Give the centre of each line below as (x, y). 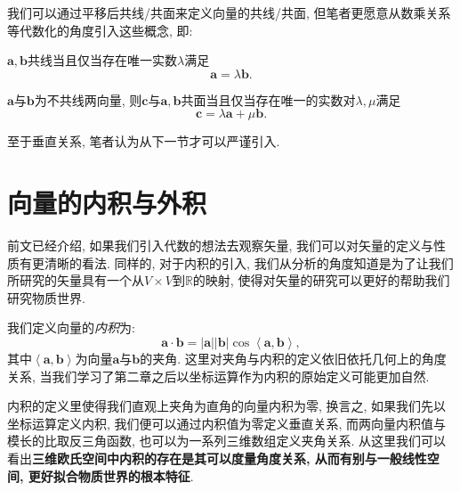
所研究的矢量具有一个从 (76, 280)
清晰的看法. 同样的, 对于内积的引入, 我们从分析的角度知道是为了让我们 (249, 262)
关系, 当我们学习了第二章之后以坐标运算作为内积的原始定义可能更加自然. (218, 376)
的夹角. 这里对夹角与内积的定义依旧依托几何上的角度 (293, 359)
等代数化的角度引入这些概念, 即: (100, 30)
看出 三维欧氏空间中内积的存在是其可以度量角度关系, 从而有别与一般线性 (217, 458)
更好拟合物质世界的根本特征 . (111, 475)
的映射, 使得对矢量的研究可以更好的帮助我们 (321, 280)
